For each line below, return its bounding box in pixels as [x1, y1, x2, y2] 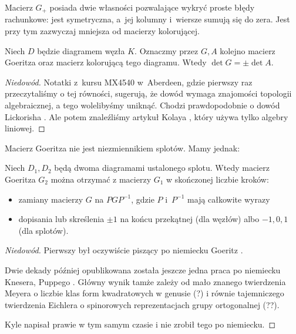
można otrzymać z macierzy [51, 173, 152, 185]
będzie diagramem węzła [37, 44, 125, 57]
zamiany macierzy [18, 193, 83, 205]
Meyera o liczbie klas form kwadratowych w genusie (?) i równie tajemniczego [5, 287, 284, 299]
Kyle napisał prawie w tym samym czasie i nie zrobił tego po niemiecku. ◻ [5, 318, 276, 330]
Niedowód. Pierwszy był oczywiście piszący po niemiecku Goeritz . [5, 244, 243, 256]
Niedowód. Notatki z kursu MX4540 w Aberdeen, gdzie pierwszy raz [5, 75, 253, 88]
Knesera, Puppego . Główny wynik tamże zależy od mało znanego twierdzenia [5, 275, 286, 287]
